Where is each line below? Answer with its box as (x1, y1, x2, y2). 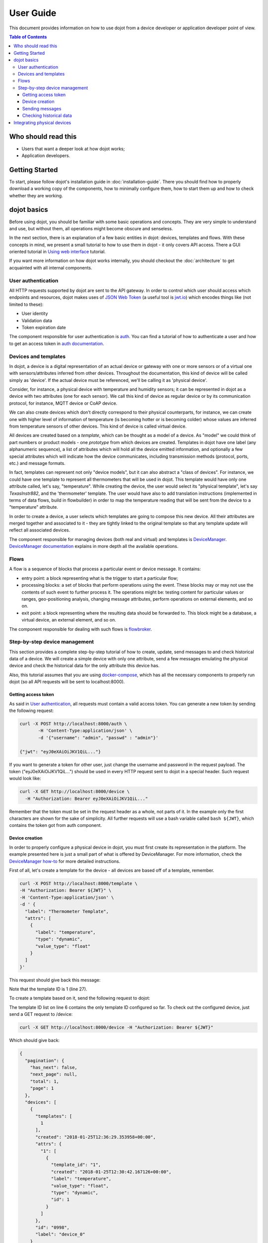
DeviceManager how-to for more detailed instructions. (9, 858, 121, 864)
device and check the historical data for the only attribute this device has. (9, 663, 160, 669)
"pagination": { (25, 1058, 65, 1064)
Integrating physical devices (13, 119, 71, 125)
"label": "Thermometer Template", (25, 908, 109, 914)
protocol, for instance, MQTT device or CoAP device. (9, 400, 118, 406)
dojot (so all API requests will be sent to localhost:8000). (9, 679, 125, 685)
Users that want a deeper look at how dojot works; (21, 146, 125, 152)
